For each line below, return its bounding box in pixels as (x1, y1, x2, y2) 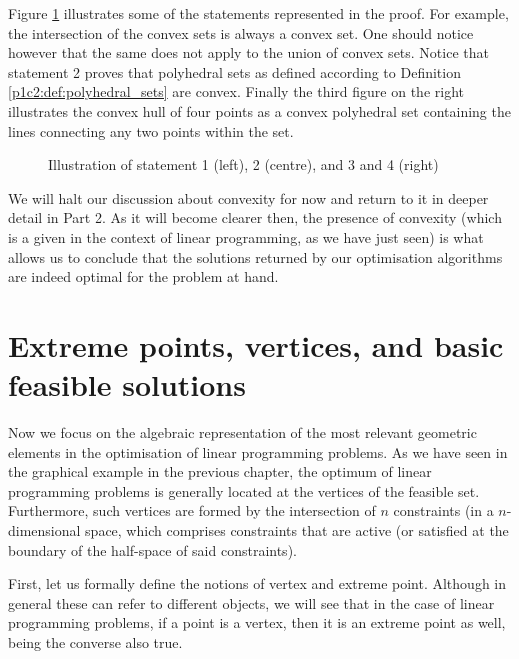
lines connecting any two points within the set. (8, 120, 294, 141)
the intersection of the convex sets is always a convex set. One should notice (8, 22, 474, 43)
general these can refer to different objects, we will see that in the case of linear (8, 592, 495, 613)
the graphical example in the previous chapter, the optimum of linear (8, 461, 432, 482)
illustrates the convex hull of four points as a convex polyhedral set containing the (8, 100, 511, 121)
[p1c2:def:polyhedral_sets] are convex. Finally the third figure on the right (8, 81, 464, 102)
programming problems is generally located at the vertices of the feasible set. (8, 480, 480, 501)
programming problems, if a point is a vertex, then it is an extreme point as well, (8, 612, 506, 633)
